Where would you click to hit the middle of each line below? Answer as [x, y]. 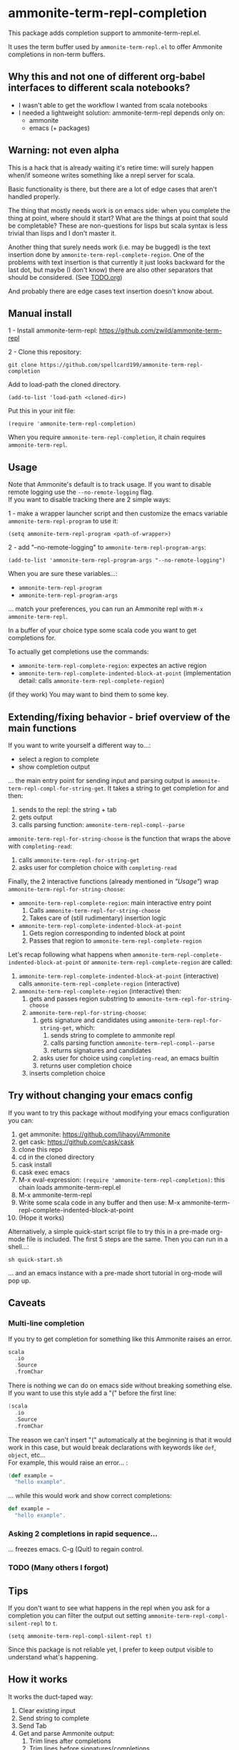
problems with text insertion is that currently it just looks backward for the [117, 262]
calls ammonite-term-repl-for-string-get [79, 860]
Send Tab [32, 1726]
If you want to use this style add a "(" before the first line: [92, 1393]
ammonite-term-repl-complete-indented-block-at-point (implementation [124, 673]
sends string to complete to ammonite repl [113, 1035]
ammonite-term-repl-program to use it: [63, 521]
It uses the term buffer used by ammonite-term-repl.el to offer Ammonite [116, 46]
